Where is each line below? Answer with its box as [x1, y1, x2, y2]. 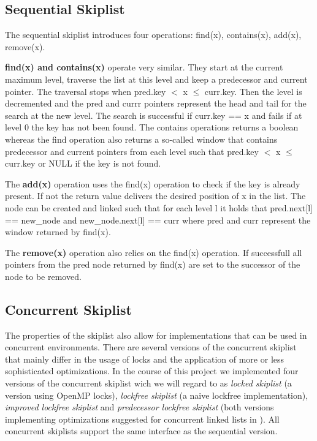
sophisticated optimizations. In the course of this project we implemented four [5, 364, 299, 377]
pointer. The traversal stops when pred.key [5, 85, 166, 97]
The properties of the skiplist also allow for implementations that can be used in [5, 328, 307, 341]
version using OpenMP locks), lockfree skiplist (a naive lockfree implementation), [5, 388, 308, 401]
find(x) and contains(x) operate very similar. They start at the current [5, 61, 283, 73]
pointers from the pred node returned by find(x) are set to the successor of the [5, 258, 300, 271]
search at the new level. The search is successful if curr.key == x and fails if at [5, 108, 302, 121]
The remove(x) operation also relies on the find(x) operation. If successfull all [5, 246, 302, 258]
